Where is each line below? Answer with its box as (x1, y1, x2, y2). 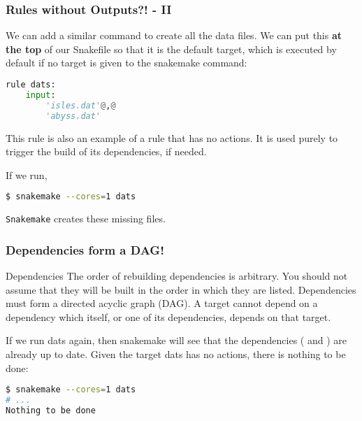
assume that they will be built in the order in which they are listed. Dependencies (6, 282, 356, 297)
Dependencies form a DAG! (6, 241, 164, 258)
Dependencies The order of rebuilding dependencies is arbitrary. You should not (6, 269, 348, 283)
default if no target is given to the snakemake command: (6, 55, 247, 70)
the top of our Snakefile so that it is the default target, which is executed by (6, 41, 337, 56)
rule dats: (6, 80, 56, 90)
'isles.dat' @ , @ (45, 100, 116, 110)
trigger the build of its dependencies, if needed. (6, 144, 207, 159)
